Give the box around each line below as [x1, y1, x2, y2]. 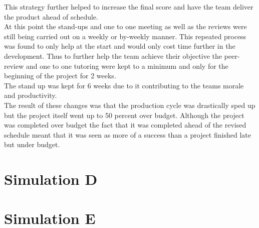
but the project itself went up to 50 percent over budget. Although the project [4, 109, 244, 120]
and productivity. [4, 90, 57, 100]
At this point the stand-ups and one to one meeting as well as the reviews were [4, 21, 247, 32]
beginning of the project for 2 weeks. [4, 70, 116, 81]
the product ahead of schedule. [4, 11, 98, 22]
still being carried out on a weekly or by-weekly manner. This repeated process [4, 31, 246, 41]
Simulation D [4, 169, 98, 189]
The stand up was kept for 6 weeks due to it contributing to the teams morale [4, 80, 244, 90]
